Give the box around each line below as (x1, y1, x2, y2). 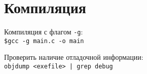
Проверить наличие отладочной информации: (4, 52, 143, 62)
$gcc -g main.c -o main (4, 37, 84, 45)
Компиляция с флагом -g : (4, 26, 83, 37)
